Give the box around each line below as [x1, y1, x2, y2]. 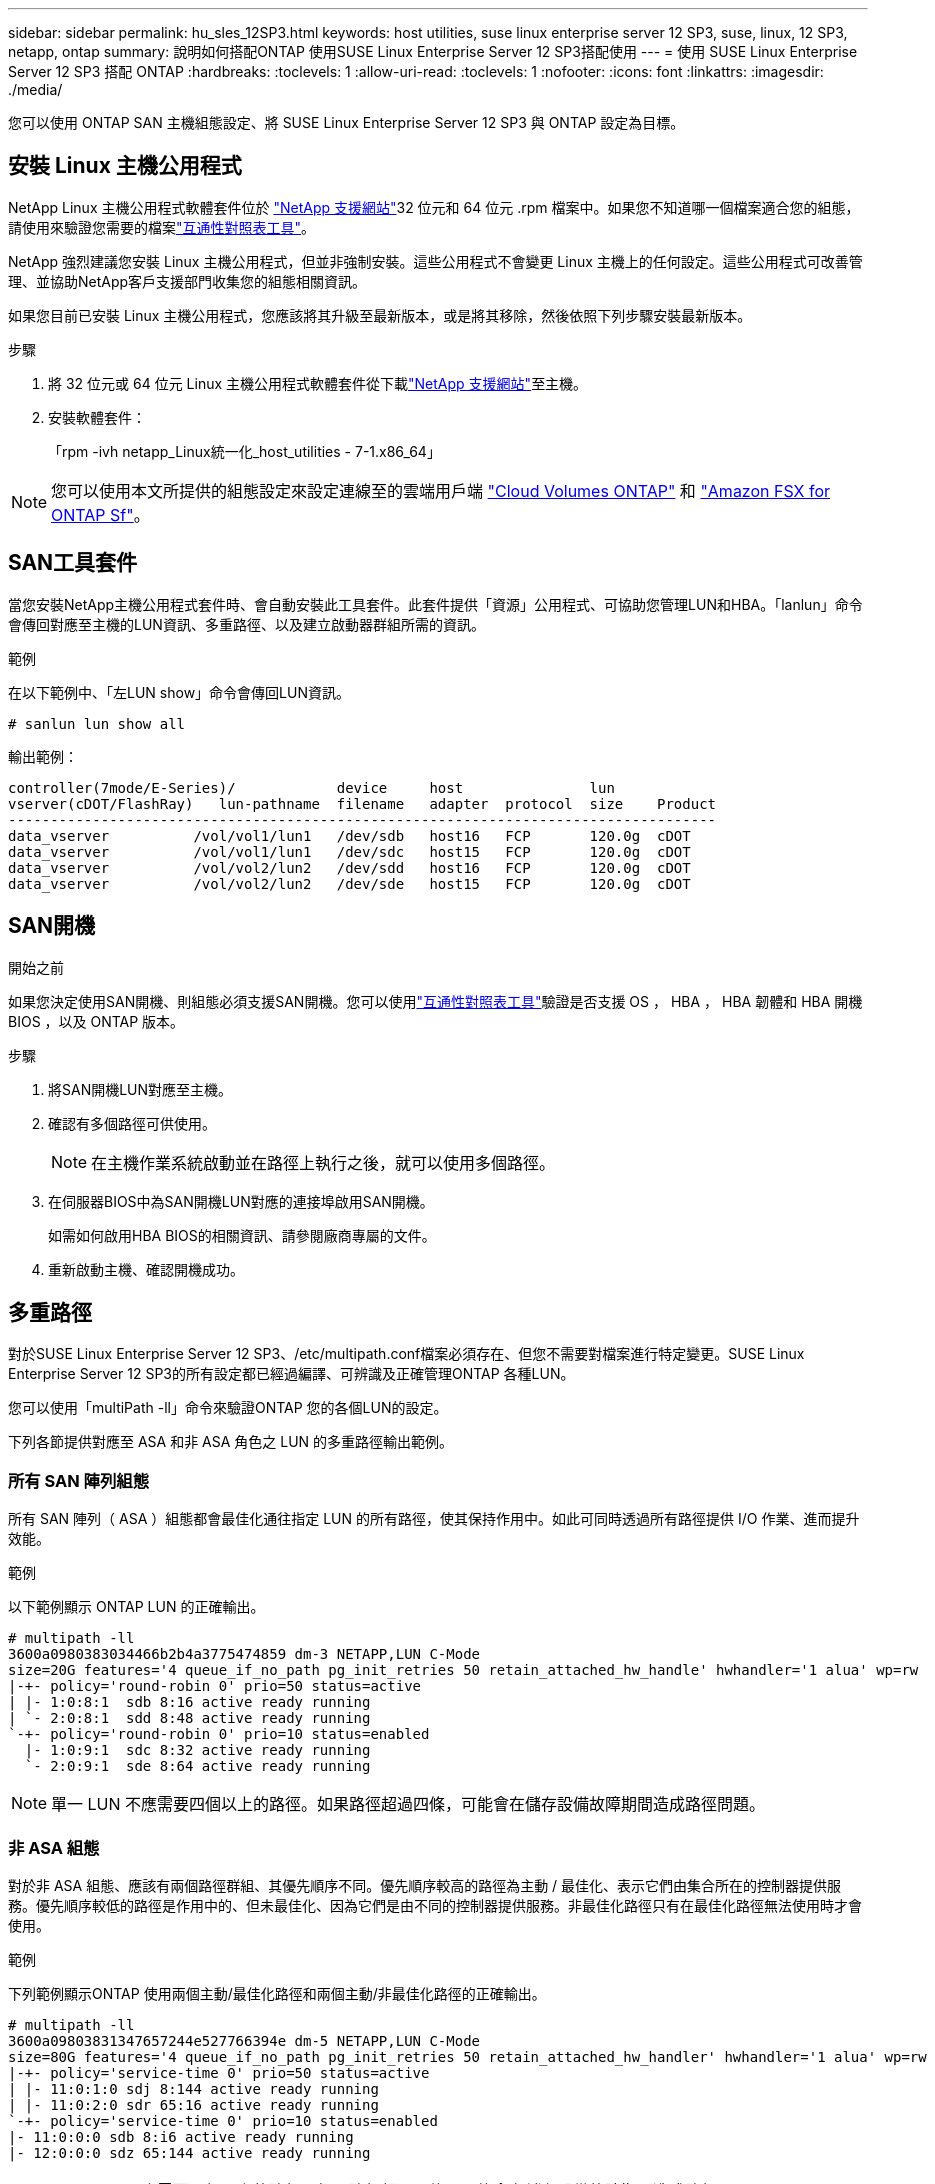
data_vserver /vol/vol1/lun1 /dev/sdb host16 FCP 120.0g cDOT [8, 827, 691, 844]
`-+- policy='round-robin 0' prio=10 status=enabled [8, 1726, 430, 1743]
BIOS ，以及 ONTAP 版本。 [8, 1012, 185, 1030]
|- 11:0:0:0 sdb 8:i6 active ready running [8, 2128, 354, 2145]
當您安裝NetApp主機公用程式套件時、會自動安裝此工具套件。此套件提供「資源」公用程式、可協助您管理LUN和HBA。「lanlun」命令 [8, 595, 863, 613]
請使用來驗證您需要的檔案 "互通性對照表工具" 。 [8, 218, 316, 236]
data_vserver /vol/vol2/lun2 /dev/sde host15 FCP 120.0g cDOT [8, 875, 691, 892]
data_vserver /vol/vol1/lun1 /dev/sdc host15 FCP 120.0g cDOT [8, 843, 691, 860]
